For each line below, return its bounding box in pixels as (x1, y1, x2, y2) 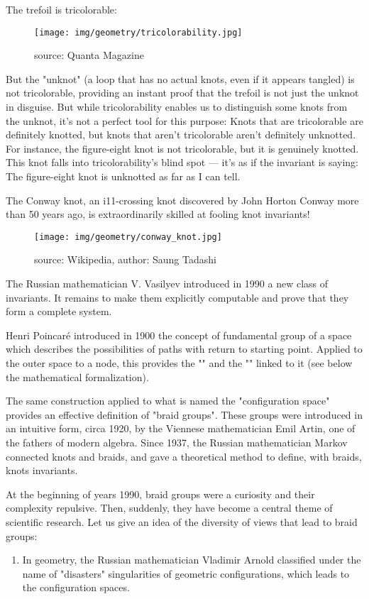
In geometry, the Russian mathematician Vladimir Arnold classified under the (22, 552, 361, 567)
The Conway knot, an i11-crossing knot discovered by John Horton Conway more (6, 192, 359, 207)
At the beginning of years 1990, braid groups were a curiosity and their (6, 486, 315, 501)
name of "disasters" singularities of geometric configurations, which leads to (22, 566, 350, 581)
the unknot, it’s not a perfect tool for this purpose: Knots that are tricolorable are (6, 113, 363, 128)
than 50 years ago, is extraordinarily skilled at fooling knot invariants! (6, 207, 310, 221)
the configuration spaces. (22, 580, 130, 595)
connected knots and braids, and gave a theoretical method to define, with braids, (6, 449, 362, 463)
